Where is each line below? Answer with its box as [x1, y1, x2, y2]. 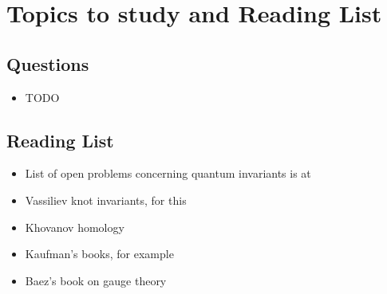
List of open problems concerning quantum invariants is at [25, 165, 311, 182]
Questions [6, 51, 89, 76]
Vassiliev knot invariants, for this [25, 191, 187, 208]
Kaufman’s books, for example [25, 245, 174, 262]
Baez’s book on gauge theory [25, 272, 167, 288]
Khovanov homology [25, 218, 124, 235]
